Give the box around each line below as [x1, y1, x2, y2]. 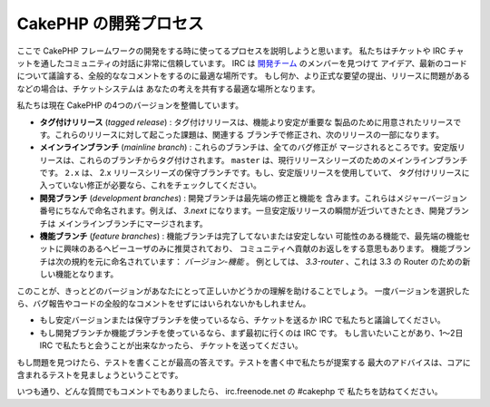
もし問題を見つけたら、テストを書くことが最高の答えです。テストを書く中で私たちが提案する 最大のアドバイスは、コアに [16, 356, 471, 367]
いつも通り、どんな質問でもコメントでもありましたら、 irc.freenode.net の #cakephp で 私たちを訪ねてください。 [16, 386, 443, 397]
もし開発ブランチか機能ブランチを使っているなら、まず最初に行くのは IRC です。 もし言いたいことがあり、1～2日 [39, 327, 464, 338]
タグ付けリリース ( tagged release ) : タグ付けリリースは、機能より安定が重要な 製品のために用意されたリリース [39, 116, 454, 127]
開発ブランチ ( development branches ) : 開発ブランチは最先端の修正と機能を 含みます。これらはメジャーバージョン [39, 192, 467, 203]
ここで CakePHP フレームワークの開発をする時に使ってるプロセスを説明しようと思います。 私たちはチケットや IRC [16, 45, 446, 56]
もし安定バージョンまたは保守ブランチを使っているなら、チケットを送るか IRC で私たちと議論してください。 [39, 315, 446, 325]
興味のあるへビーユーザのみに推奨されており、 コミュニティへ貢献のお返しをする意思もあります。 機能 [63, 243, 447, 254]
